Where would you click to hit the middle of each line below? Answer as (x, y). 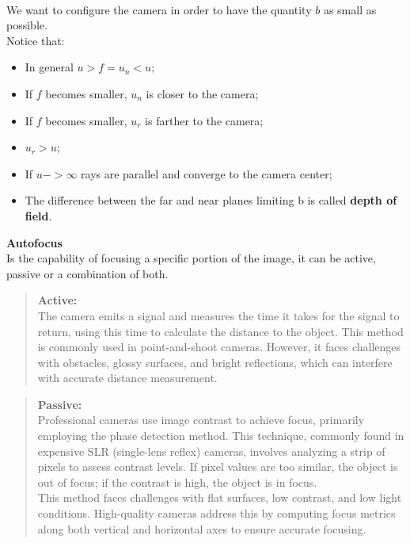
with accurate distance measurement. (127, 378)
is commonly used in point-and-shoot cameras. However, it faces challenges (219, 347)
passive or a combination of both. (87, 273)
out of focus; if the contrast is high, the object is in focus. (177, 482)
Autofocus (34, 242)
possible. (27, 25)
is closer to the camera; (202, 93)
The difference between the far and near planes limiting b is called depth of (211, 200)
